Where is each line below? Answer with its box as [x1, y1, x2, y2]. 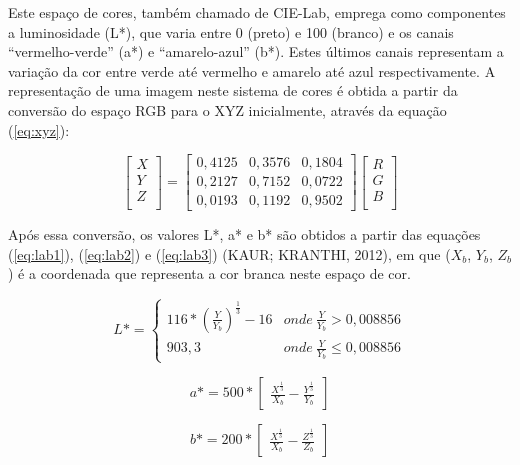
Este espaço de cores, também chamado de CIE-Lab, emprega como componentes [8, 2, 506, 22]
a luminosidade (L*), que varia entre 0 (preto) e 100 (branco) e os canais [8, 21, 454, 42]
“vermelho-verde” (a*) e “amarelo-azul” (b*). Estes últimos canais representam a [8, 41, 504, 62]
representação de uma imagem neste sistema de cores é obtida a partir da [8, 80, 458, 101]
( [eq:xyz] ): [8, 119, 70, 140]
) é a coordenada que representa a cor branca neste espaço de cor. [8, 263, 411, 284]
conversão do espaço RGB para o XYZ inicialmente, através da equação [8, 99, 447, 120]
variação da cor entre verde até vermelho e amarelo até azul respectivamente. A [8, 60, 496, 81]
